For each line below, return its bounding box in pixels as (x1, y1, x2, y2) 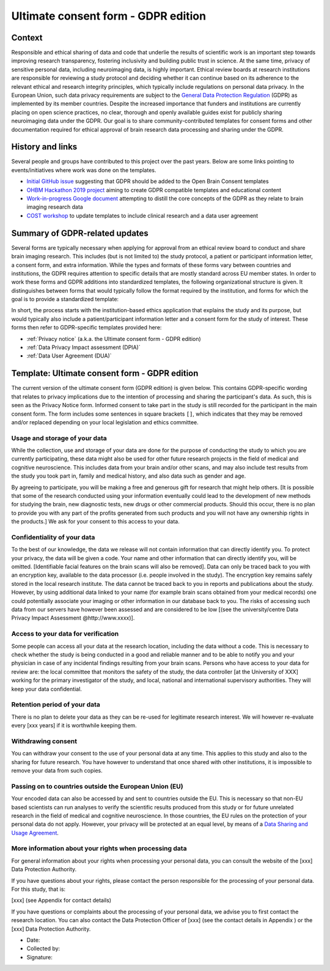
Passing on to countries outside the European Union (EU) (11, 782, 183, 790)
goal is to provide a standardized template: (11, 296, 119, 303)
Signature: (26, 953, 53, 961)
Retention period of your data (11, 700, 101, 709)
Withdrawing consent (11, 737, 78, 745)
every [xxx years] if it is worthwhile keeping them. (11, 722, 137, 729)
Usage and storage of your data (11, 433, 107, 442)
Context (11, 32, 43, 43)
